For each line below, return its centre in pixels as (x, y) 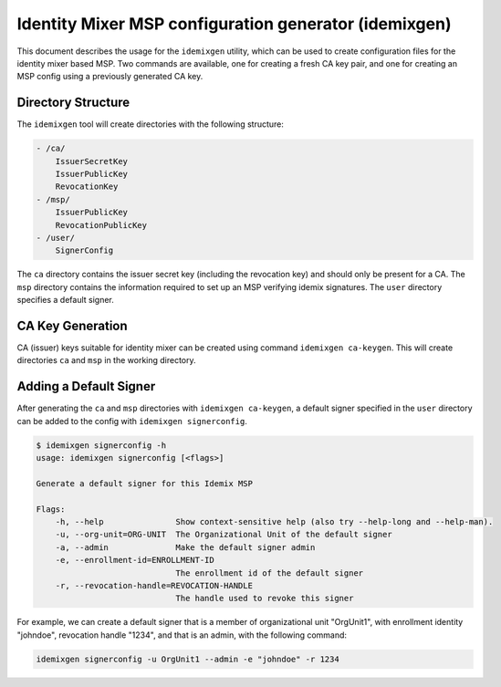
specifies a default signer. (65, 300)
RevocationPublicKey (101, 225)
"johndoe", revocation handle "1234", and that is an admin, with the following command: (182, 635)
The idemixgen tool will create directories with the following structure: (151, 124)
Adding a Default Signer (86, 386)
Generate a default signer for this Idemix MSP (144, 483)
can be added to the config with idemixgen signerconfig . (132, 421)
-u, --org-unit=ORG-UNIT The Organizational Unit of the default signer (224, 535)
